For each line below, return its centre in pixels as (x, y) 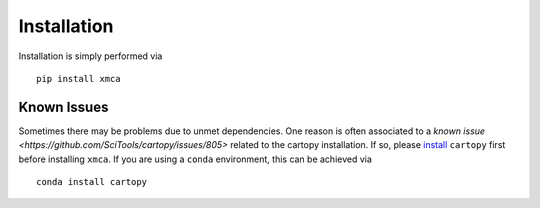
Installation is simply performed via (90, 56)
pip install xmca (78, 78)
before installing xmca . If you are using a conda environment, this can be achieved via (195, 159)
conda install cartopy (92, 182)
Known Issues (63, 106)
